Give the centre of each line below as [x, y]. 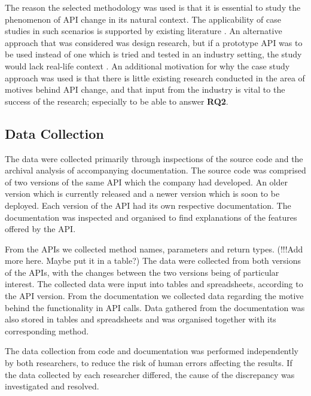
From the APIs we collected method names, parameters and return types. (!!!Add [154, 249]
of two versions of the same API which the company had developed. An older [146, 182]
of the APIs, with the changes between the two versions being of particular [142, 272]
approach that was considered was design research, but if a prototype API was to [154, 42]
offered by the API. [40, 229]
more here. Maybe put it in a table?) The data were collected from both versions [153, 261]
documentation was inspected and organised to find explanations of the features [151, 217]
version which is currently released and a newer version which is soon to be [142, 194]
